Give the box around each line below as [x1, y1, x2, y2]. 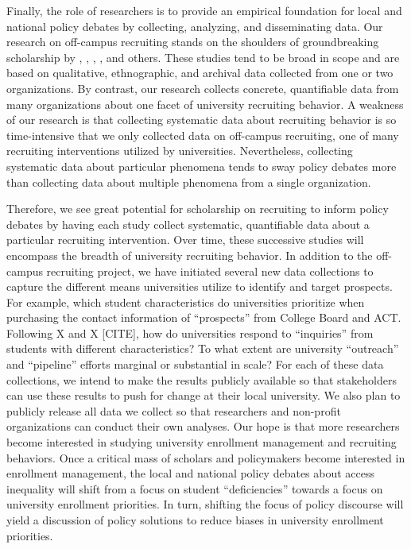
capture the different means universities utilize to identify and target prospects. [6, 278, 393, 295]
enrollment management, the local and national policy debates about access [6, 465, 375, 481]
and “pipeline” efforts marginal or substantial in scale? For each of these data [6, 356, 384, 373]
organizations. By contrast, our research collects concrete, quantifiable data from [6, 79, 399, 96]
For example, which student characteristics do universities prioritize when [6, 293, 365, 310]
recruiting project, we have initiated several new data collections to [46, 262, 374, 279]
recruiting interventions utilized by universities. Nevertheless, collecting [6, 142, 353, 159]
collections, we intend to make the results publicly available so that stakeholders [6, 371, 397, 388]
